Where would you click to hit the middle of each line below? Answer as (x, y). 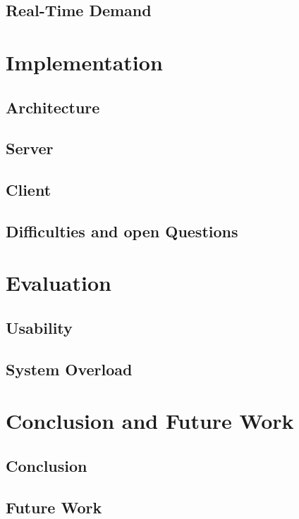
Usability (39, 328)
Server (30, 148)
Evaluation (59, 283)
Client (29, 190)
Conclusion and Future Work (150, 421)
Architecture (53, 107)
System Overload (69, 369)
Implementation (84, 62)
